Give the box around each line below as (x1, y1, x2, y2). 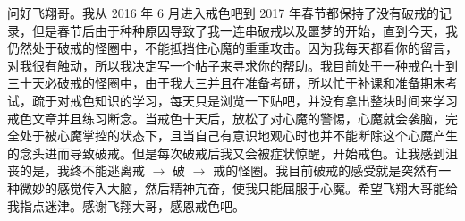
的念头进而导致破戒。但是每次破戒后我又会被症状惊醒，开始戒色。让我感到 (7, 143, 445, 162)
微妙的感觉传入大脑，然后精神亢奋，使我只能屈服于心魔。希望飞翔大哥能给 (19, 178, 458, 197)
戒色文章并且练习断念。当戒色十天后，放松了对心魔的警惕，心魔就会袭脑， (7, 108, 445, 127)
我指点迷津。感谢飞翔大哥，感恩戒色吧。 (7, 196, 245, 215)
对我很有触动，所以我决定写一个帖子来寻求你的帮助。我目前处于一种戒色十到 (7, 55, 458, 74)
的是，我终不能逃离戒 (19, 161, 145, 180)
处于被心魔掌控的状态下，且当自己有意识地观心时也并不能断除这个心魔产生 (19, 126, 458, 145)
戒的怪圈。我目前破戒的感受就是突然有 (213, 161, 439, 180)
